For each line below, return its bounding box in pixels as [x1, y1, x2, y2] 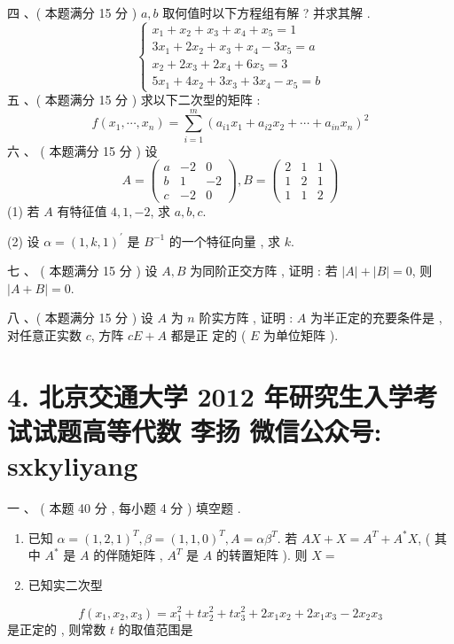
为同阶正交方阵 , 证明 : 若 [190, 261, 338, 280]
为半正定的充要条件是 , [310, 308, 442, 327]
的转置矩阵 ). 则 [215, 546, 308, 564]
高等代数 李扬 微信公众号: [82, 412, 382, 448]
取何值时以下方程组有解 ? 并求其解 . [162, 4, 371, 21]
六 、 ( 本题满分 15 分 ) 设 [7, 141, 158, 159]
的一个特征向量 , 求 [168, 231, 281, 250]
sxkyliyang [7, 447, 138, 484]
